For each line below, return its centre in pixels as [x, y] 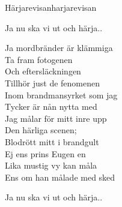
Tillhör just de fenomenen [53, 82]
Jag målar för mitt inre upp [56, 118]
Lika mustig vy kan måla [51, 165]
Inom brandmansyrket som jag [61, 94]
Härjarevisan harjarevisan [51, 7]
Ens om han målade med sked [60, 177]
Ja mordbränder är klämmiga [59, 48]
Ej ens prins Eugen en [45, 153]
